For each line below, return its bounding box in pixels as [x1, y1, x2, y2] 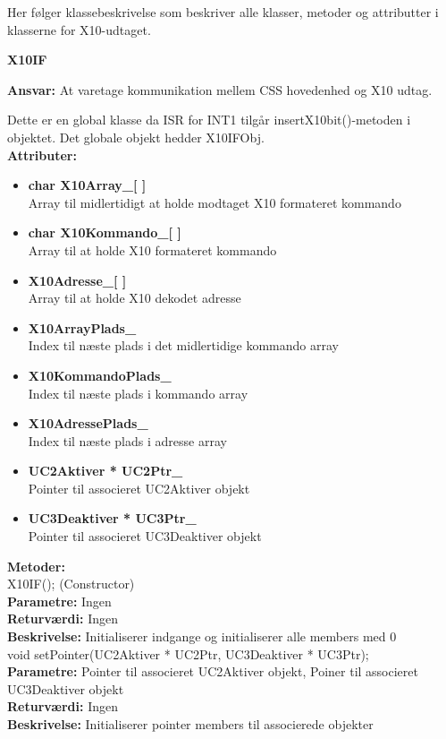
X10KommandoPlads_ [28, 365, 172, 384]
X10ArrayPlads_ [28, 318, 137, 337]
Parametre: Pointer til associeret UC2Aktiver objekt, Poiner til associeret [7, 662, 418, 681]
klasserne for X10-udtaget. [7, 20, 151, 39]
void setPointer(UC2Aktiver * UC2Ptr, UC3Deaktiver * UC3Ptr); [7, 644, 369, 663]
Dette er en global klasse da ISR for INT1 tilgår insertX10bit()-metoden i [7, 110, 411, 129]
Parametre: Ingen [7, 591, 112, 610]
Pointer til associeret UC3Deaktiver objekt [28, 527, 262, 546]
